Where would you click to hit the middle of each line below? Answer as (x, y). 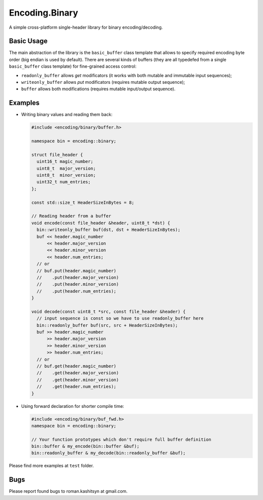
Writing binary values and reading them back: (67, 115)
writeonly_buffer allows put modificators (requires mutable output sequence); (103, 82)
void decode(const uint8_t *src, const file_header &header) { (109, 311)
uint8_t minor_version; (66, 175)
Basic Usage (28, 41)
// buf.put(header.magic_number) (76, 271)
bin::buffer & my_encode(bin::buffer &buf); (85, 446)
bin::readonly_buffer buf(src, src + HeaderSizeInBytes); (107, 325)
